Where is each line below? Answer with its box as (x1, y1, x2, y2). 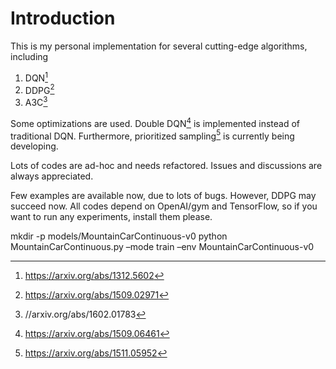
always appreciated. (10, 170, 94, 182)
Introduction (10, 7, 116, 30)
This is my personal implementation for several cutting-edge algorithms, (10, 40, 308, 52)
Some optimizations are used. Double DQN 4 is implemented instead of (10, 115, 300, 129)
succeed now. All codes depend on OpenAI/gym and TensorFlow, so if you (10, 200, 318, 212)
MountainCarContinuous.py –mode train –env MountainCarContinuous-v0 (10, 241, 315, 253)
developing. (10, 140, 59, 152)
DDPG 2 (24, 82, 55, 96)
